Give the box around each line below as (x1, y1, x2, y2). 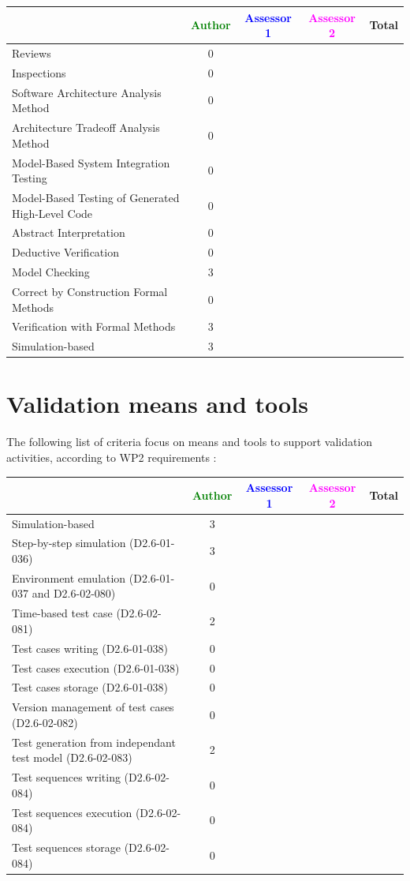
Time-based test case (12, 605, 113, 621)
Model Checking (12, 264, 90, 280)
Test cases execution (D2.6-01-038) (12, 659, 180, 676)
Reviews (12, 44, 51, 61)
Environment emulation (12, 569, 126, 586)
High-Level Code (12, 204, 93, 221)
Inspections (12, 64, 66, 81)
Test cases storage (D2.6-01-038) (12, 679, 169, 695)
